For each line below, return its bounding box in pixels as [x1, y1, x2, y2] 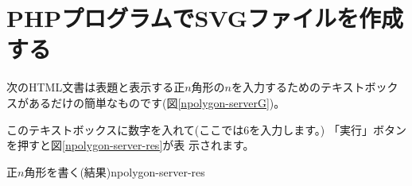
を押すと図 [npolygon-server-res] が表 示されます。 [6, 137, 255, 153]
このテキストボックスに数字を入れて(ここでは [6, 121, 244, 138]
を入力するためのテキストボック [231, 79, 398, 95]
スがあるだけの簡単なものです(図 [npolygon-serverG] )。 [6, 94, 286, 110]
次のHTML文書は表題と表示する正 [6, 79, 185, 95]
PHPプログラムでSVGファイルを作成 [6, 2, 404, 34]
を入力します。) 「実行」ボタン [249, 121, 406, 138]
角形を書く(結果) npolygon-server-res [24, 163, 205, 180]
